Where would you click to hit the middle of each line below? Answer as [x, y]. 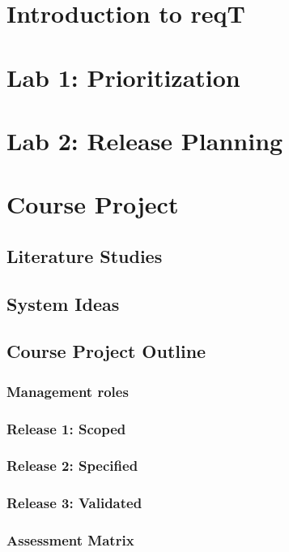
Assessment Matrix [70, 540]
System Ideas [63, 303]
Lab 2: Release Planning [145, 140]
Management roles [68, 391]
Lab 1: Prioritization [123, 77]
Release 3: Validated [74, 503]
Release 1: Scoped [66, 428]
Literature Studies [85, 255]
